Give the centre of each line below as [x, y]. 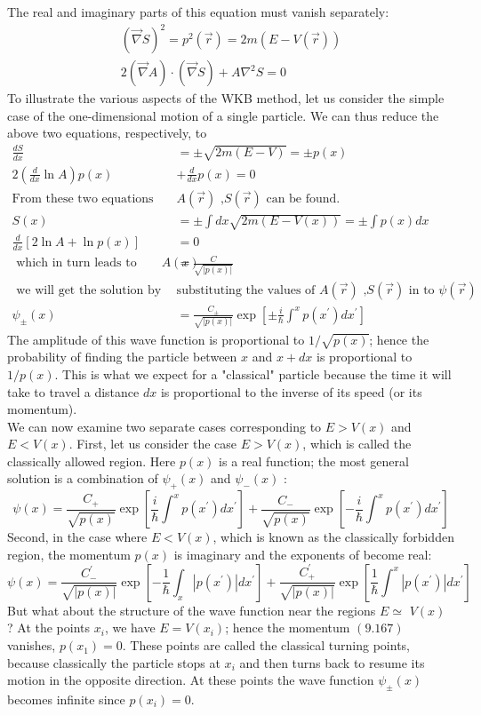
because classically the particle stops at [114, 662]
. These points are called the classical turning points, [266, 645]
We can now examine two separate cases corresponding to [164, 426]
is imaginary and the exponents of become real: [303, 554]
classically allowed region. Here [92, 461]
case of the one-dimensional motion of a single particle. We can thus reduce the [223, 115]
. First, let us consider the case [153, 444]
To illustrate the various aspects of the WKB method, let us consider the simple [226, 98]
